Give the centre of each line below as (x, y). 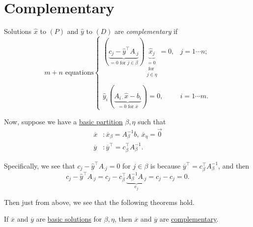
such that (152, 121)
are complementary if (146, 31)
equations (79, 73)
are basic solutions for (69, 219)
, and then (234, 165)
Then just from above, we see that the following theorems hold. (99, 202)
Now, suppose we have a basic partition (63, 121)
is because (166, 165)
